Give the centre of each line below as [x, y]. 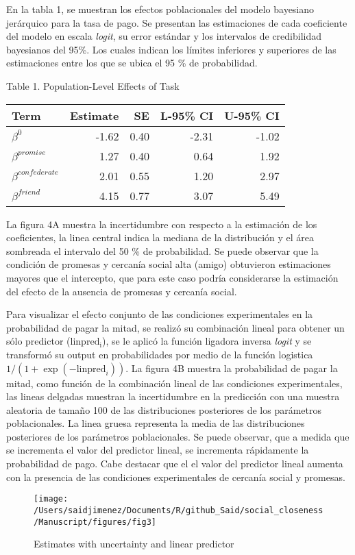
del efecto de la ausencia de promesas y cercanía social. [122, 291]
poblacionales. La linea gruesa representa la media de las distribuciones [156, 423]
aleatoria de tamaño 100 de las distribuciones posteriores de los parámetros [164, 409]
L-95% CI [187, 115]
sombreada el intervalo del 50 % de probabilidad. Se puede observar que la [162, 250]
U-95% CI [252, 115]
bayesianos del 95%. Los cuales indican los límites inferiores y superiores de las [171, 49]
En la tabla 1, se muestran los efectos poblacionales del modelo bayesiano [160, 9]
